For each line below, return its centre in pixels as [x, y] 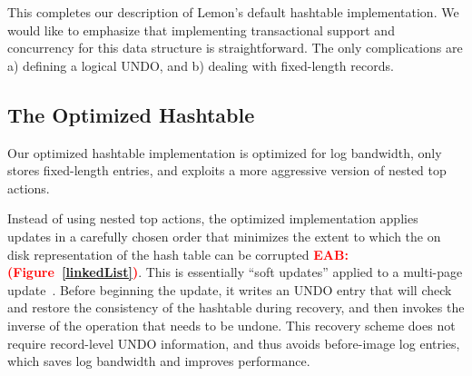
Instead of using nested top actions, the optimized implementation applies [213, 218]
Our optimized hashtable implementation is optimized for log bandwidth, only [225, 152]
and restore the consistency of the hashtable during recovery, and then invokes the [236, 307]
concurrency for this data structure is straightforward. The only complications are [235, 48]
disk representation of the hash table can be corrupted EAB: [178, 254]
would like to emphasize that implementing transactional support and [201, 30]
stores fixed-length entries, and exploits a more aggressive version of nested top [227, 170]
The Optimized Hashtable [131, 114]
